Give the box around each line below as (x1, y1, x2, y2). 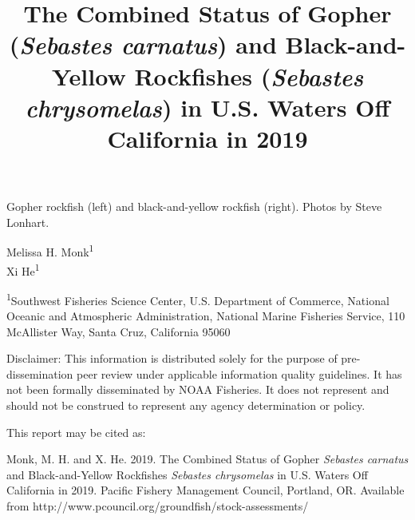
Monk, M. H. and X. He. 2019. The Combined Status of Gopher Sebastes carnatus (6, 451, 409, 467)
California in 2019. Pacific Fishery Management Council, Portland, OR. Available (6, 482, 405, 498)
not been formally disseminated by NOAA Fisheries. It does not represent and (6, 381, 389, 398)
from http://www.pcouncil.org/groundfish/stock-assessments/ (6, 498, 309, 514)
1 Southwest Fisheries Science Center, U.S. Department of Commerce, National (6, 289, 389, 308)
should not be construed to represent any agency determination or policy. (6, 397, 366, 414)
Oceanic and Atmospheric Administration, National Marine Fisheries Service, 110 (6, 308, 405, 324)
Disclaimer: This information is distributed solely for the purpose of (6, 350, 338, 367)
